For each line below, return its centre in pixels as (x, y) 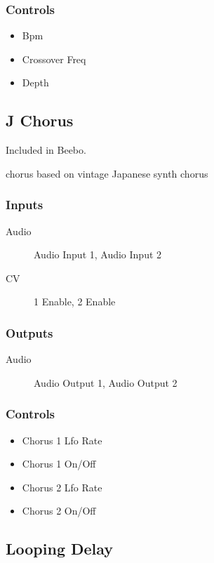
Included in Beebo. (46, 150)
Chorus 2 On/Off (59, 511)
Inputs (25, 205)
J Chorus (40, 120)
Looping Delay (60, 549)
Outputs (29, 332)
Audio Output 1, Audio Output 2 (106, 382)
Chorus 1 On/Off (59, 464)
